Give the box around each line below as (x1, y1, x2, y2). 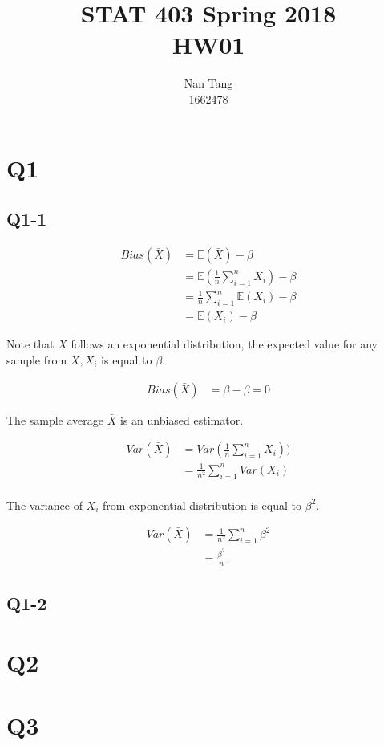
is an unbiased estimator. (119, 411, 244, 428)
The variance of (6, 496, 83, 513)
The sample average (6, 411, 104, 428)
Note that (6, 336, 55, 352)
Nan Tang (184, 75, 233, 92)
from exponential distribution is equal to (103, 496, 302, 513)
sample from (6, 351, 67, 368)
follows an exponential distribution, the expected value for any (71, 336, 378, 352)
